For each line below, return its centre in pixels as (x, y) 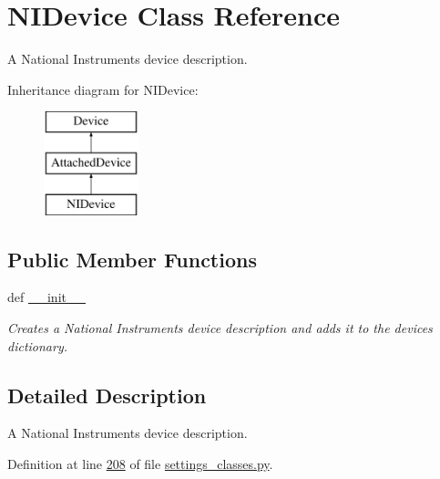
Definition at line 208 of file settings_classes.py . (140, 464)
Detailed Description (107, 395)
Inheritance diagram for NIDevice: (103, 89)
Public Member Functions (132, 259)
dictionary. (38, 345)
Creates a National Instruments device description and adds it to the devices (220, 328)
